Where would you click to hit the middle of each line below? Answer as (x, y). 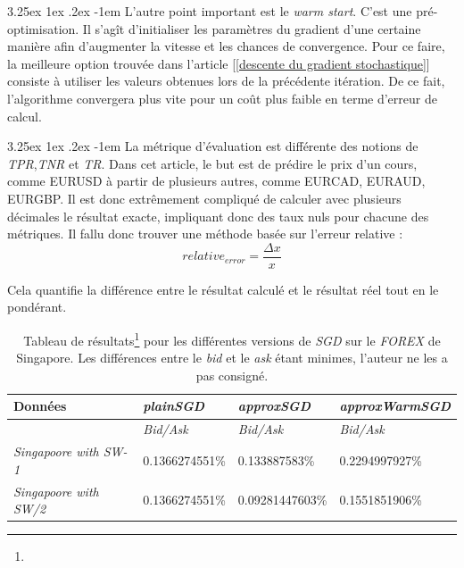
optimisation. (43, 28)
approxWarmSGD (395, 406)
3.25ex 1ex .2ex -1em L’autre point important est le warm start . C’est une (210, 11)
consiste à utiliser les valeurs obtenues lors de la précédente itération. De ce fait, (226, 81)
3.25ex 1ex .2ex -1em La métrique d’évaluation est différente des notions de (213, 146)
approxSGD (274, 406)
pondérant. (37, 307)
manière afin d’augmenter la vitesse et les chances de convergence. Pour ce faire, (226, 46)
